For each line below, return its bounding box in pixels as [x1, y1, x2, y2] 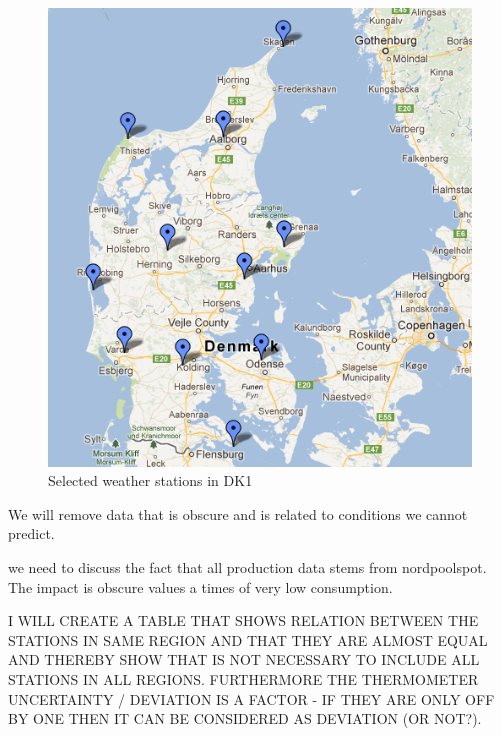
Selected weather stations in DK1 [48, 470, 253, 491]
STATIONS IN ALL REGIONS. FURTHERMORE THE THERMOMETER [8, 668, 479, 689]
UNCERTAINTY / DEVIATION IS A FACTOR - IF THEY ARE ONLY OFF [8, 688, 495, 709]
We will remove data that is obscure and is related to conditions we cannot [8, 503, 468, 524]
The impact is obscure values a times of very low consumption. [8, 576, 393, 597]
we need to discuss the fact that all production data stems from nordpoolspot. [8, 557, 487, 577]
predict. [8, 523, 55, 544]
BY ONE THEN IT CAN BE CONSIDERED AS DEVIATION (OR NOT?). [8, 708, 482, 729]
